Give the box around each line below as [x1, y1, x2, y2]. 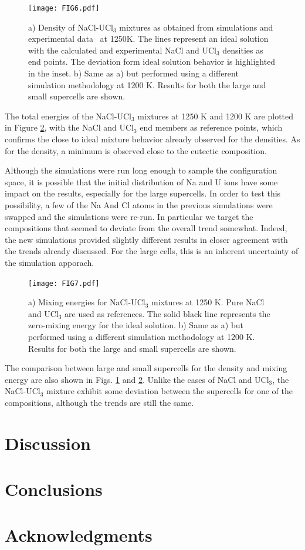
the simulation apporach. [5, 256, 94, 268]
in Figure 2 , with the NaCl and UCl [5, 121, 134, 134]
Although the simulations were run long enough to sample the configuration [5, 164, 277, 176]
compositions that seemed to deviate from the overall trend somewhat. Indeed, [5, 222, 287, 234]
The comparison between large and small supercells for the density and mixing [5, 362, 287, 374]
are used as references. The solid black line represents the [65, 307, 270, 319]
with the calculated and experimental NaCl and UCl [28, 44, 216, 56]
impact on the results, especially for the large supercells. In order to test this [5, 187, 281, 199]
